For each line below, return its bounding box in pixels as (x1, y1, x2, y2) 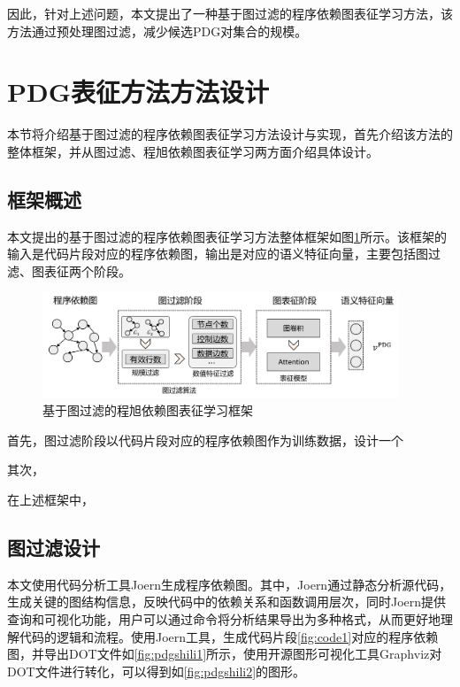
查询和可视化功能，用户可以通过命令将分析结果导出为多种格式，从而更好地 (7, 610, 441, 629)
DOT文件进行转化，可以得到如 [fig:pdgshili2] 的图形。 (7, 661, 306, 680)
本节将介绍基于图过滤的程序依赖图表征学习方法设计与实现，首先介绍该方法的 (7, 125, 453, 143)
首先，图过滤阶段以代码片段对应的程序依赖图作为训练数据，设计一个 (7, 430, 403, 449)
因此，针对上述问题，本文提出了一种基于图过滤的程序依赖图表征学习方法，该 (7, 4, 453, 22)
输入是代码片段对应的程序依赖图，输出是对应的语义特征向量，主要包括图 (7, 244, 428, 263)
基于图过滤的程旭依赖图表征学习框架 (42, 401, 253, 420)
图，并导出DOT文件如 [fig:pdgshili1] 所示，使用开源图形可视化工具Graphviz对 (7, 645, 442, 663)
